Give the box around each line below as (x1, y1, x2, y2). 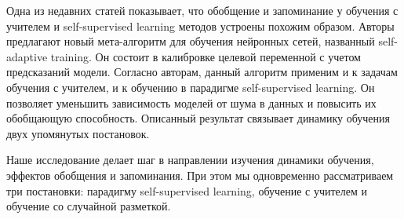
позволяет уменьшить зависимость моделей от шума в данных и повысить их (6, 94, 377, 111)
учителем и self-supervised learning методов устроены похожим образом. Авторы (6, 17, 395, 34)
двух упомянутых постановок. (6, 125, 150, 141)
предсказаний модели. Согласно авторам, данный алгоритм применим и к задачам (6, 64, 398, 80)
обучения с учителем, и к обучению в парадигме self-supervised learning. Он (6, 78, 375, 95)
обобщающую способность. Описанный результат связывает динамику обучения (6, 110, 390, 126)
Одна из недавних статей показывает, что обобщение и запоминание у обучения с (6, 2, 399, 18)
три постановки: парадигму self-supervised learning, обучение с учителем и (6, 182, 368, 199)
